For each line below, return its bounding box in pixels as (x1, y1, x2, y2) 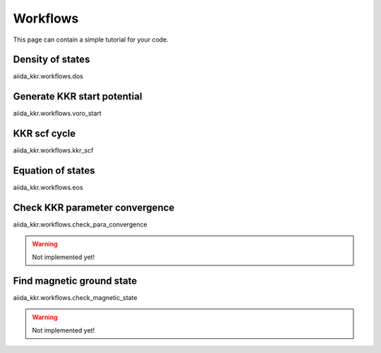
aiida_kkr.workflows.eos (13, 184, 84, 192)
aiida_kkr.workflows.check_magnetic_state (13, 293, 138, 301)
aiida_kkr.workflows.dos (13, 72, 84, 80)
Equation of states (13, 164, 95, 176)
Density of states (13, 54, 90, 66)
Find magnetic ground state (13, 275, 138, 287)
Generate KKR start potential (13, 90, 143, 102)
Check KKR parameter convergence (13, 201, 175, 213)
